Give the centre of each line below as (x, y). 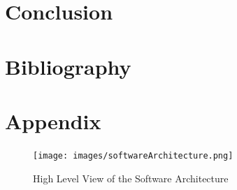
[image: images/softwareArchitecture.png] (133, 155)
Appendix (53, 120)
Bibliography (68, 66)
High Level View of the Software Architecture (131, 178)
